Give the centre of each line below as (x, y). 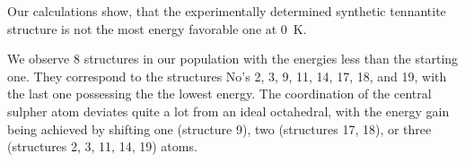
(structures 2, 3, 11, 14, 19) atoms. (102, 146)
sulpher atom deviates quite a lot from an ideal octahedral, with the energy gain (228, 111)
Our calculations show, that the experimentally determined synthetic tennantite (227, 11)
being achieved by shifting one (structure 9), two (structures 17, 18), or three (219, 128)
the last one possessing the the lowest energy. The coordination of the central (219, 94)
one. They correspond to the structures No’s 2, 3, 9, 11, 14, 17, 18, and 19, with (227, 76)
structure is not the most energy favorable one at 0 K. (157, 28)
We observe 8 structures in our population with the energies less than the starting (233, 59)
